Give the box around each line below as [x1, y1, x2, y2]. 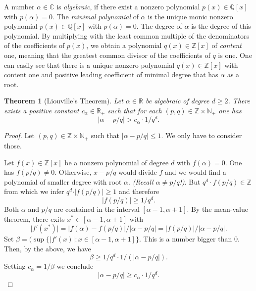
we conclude [56, 261, 94, 271]
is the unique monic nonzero [148, 11, 233, 21]
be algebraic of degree [145, 96, 209, 106]
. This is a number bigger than [139, 234, 232, 244]
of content [211, 40, 242, 50]
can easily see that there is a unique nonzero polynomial [4, 59, 175, 70]
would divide [118, 167, 157, 177]
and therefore [118, 186, 159, 196]
